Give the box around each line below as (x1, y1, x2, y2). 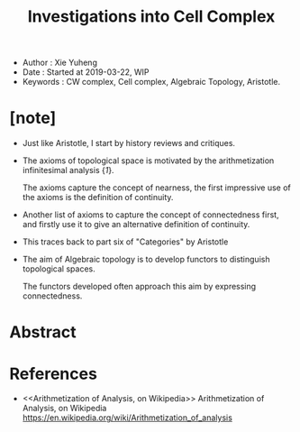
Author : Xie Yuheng (22, 57, 97, 69)
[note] (9, 108, 57, 128)
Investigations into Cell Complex (27, 6, 276, 27)
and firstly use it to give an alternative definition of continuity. (22, 219, 250, 230)
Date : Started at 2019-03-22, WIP (22, 67, 150, 78)
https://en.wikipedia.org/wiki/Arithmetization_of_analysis (22, 412, 232, 423)
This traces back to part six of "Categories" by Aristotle (22, 236, 229, 247)
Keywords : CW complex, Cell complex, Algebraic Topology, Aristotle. (22, 77, 281, 87)
